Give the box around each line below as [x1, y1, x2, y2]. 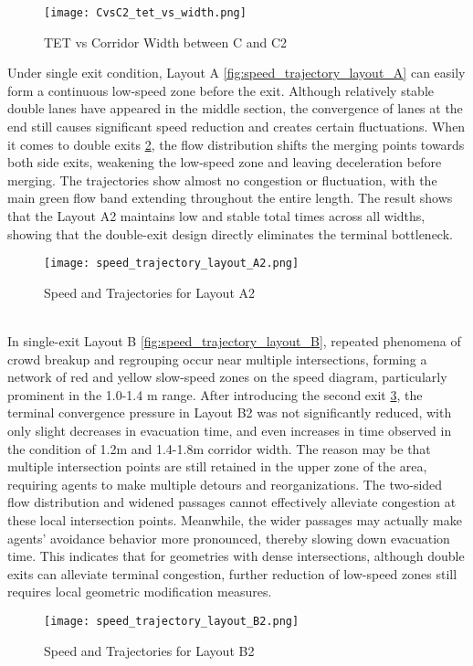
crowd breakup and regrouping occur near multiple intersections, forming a [7, 349, 427, 368]
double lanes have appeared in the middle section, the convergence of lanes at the [7, 99, 463, 118]
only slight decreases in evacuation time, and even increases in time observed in [7, 421, 452, 439]
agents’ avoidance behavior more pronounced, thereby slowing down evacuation [7, 528, 450, 547]
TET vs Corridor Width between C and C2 [44, 32, 287, 51]
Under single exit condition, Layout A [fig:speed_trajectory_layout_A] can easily [7, 63, 466, 82]
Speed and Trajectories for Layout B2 [44, 640, 255, 660]
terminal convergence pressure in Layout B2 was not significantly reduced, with [7, 403, 452, 422]
